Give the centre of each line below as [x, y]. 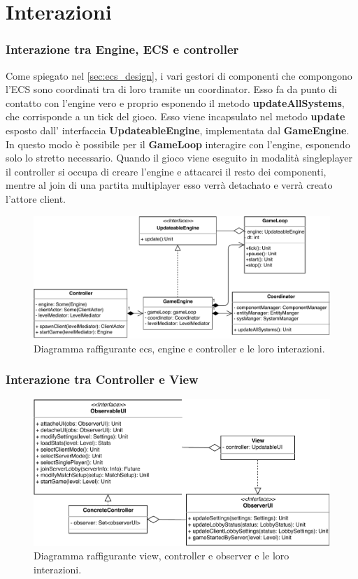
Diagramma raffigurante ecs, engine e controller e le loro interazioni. [179, 348]
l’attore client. [36, 198]
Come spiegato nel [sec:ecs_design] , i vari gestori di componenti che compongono [179, 75]
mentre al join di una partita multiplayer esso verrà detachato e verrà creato [169, 185]
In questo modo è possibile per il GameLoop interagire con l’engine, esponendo [178, 144]
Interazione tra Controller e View [102, 379]
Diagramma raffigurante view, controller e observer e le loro [162, 556]
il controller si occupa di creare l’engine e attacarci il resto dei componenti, [166, 171]
